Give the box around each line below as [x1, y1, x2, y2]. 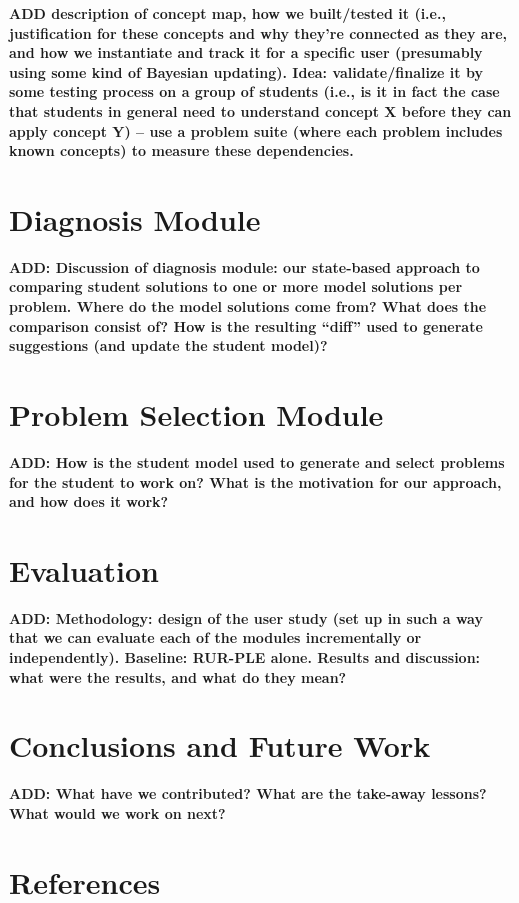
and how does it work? [9, 491, 169, 512]
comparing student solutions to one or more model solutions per [9, 276, 463, 297]
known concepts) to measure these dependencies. [9, 140, 354, 161]
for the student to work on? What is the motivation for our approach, [9, 471, 502, 492]
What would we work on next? [9, 802, 226, 823]
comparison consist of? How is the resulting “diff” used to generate [9, 315, 483, 336]
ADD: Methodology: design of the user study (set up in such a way [9, 607, 483, 628]
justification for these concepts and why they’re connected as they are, [9, 22, 508, 43]
